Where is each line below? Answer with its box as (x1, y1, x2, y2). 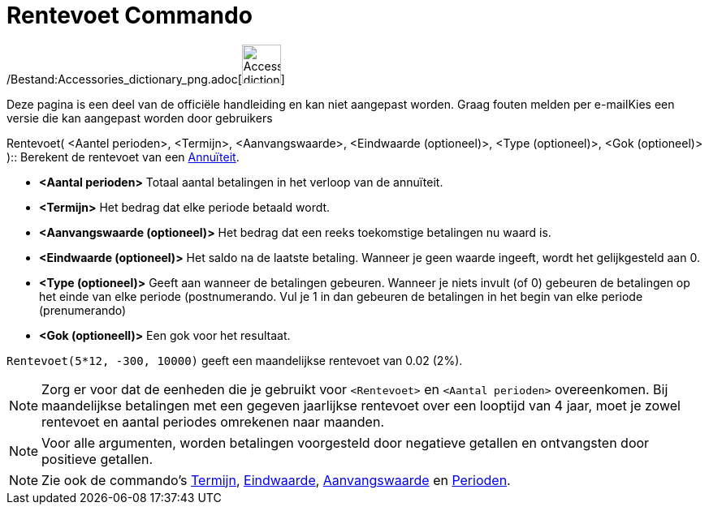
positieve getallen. (41, 450, 153, 467)
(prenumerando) (39, 303, 127, 317)
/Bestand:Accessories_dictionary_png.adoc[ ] (6, 71, 285, 86)
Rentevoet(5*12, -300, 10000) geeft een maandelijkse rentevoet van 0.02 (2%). (6, 353, 463, 367)
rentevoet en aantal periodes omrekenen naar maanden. (41, 413, 384, 430)
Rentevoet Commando (6, 2, 253, 29)
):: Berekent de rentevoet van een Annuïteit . (6, 149, 240, 164)
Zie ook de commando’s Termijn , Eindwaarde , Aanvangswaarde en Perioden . (41, 471, 511, 488)
